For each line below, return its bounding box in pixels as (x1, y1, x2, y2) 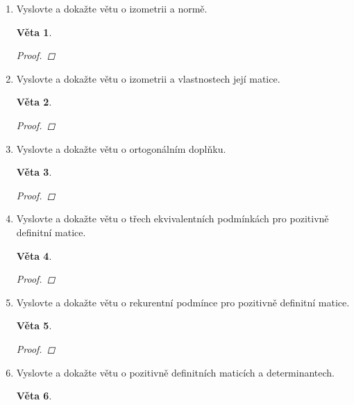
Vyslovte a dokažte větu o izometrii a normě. (16, 1, 208, 15)
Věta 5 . (16, 318, 52, 333)
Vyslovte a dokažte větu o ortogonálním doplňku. (16, 141, 226, 156)
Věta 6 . (16, 388, 52, 403)
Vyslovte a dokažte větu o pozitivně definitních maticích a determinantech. (16, 365, 335, 379)
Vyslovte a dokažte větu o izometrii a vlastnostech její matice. (16, 71, 280, 85)
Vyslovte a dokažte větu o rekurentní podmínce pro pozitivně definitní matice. (16, 295, 350, 309)
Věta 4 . (16, 248, 52, 263)
